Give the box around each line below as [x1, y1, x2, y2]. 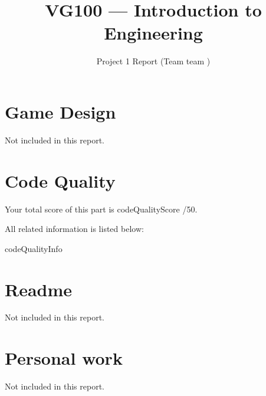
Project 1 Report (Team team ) [96, 55, 211, 67]
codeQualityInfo [5, 242, 63, 254]
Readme [5, 277, 73, 301]
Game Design [5, 99, 116, 123]
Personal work [5, 346, 123, 370]
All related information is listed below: [5, 222, 144, 235]
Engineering [104, 21, 203, 45]
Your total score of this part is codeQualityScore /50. [5, 202, 198, 215]
